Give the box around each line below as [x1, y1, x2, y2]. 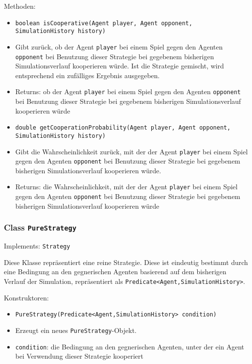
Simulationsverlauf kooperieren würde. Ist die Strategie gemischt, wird [15, 61, 224, 71]
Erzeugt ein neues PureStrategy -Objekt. [15, 325, 137, 335]
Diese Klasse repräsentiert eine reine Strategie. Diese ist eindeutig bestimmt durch [4, 257, 248, 267]
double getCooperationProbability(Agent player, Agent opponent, [15, 124, 231, 132]
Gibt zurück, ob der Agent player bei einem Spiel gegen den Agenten [15, 41, 223, 51]
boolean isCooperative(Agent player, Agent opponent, [15, 19, 192, 27]
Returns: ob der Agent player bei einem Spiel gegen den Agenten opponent [15, 86, 241, 97]
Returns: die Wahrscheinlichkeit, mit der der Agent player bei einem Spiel [15, 182, 238, 192]
